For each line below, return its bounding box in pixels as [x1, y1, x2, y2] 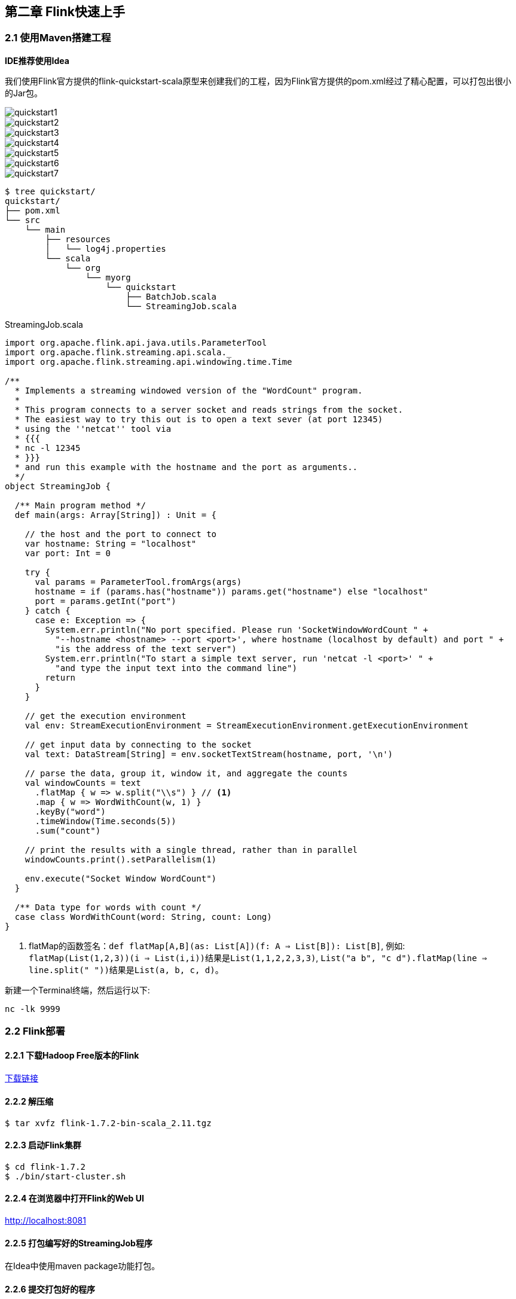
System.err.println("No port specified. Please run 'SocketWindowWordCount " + [45, 624, 429, 635]
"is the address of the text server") [55, 644, 237, 654]
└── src [5, 215, 41, 225]
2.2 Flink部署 [5, 1025, 65, 1038]
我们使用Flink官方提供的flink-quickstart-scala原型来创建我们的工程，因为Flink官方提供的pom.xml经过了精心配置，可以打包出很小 [5, 75, 511, 86]
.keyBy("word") [35, 806, 106, 816]
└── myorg [85, 272, 131, 282]
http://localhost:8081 [5, 1215, 86, 1226]
